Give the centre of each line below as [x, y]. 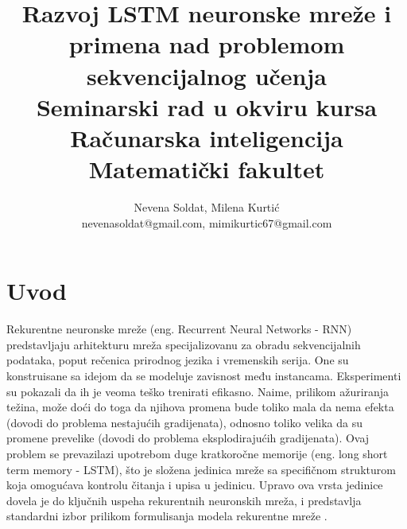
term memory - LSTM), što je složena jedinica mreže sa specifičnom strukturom [201, 469]
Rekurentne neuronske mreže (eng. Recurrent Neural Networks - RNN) [179, 329]
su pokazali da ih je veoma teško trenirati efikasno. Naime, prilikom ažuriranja [198, 391]
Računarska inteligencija [207, 137]
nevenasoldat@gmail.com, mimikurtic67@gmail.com [207, 222]
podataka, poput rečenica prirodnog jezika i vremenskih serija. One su [178, 360]
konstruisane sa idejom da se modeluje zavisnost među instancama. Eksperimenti [204, 375]
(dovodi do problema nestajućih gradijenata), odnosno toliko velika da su [184, 422]
